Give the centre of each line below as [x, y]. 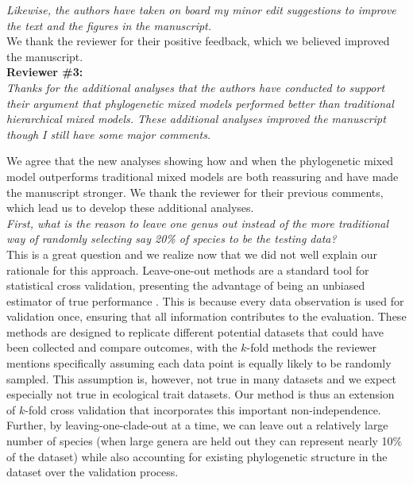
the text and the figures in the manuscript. [109, 25]
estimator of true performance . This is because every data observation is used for [205, 300]
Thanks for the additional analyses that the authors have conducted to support [196, 87]
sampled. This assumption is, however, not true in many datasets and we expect [201, 378]
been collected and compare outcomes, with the [122, 347]
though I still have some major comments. [109, 134]
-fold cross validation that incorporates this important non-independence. [203, 409]
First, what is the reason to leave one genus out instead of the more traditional [198, 223]
